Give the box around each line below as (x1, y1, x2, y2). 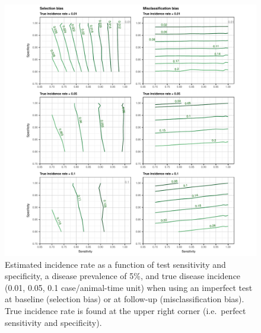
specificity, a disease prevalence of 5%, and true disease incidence (5, 270, 241, 282)
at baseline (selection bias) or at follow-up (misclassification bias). (5, 293, 244, 305)
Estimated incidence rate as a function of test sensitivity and (5, 258, 226, 270)
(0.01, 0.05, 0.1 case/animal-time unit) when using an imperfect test (5, 281, 253, 293)
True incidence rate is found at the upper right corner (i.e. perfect (5, 304, 246, 316)
